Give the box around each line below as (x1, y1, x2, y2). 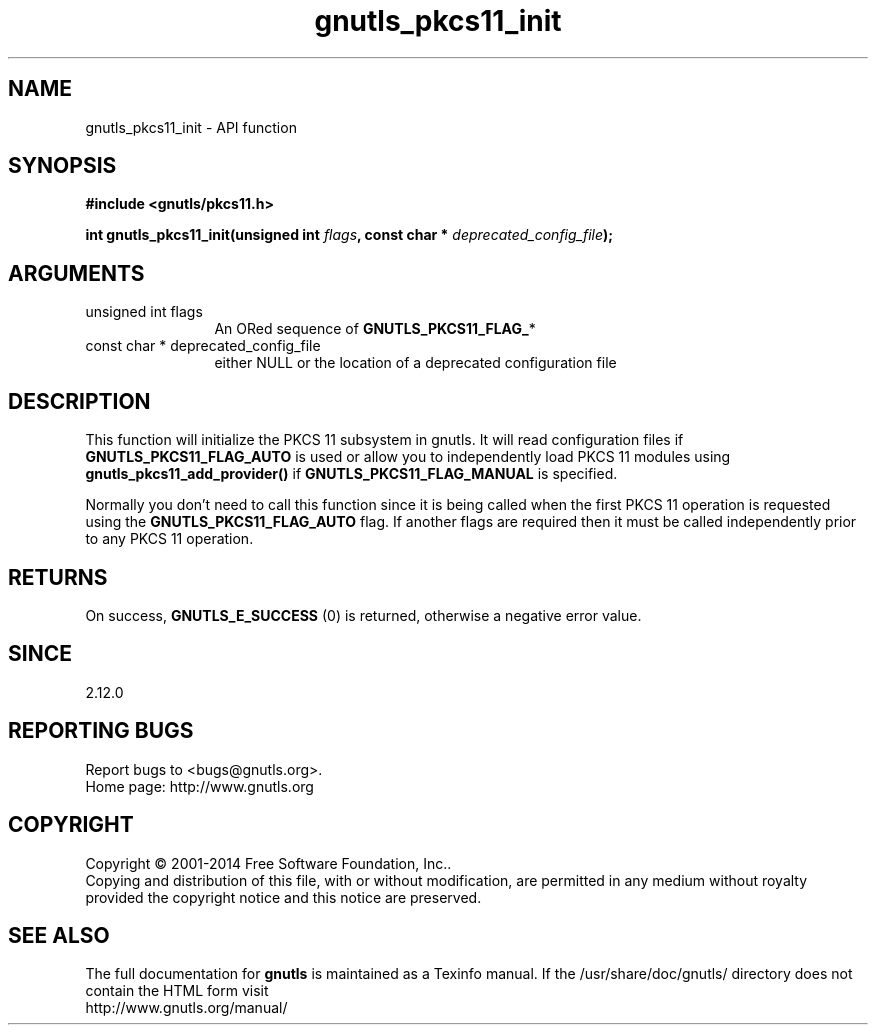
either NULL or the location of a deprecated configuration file (214, 354, 617, 372)
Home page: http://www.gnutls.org (85, 777, 314, 795)
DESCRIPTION (8, 388, 151, 414)
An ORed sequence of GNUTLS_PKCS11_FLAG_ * (214, 320, 536, 338)
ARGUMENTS (8, 260, 145, 286)
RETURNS (8, 564, 108, 590)
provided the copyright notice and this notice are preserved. (85, 888, 482, 906)
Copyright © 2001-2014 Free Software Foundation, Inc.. (85, 854, 452, 872)
